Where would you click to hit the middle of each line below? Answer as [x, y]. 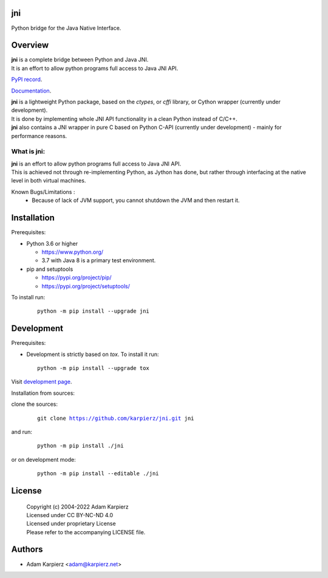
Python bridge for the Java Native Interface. [66, 28]
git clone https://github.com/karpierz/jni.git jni [116, 418]
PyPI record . [27, 80]
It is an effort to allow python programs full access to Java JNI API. [95, 68]
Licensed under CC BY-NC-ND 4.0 [70, 515]
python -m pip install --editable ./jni [98, 474]
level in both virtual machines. [49, 181]
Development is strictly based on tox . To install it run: [93, 354]
